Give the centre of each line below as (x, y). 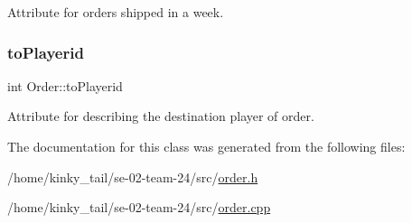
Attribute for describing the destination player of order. (161, 116)
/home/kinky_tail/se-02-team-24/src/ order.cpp (139, 207)
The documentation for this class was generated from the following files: (206, 146)
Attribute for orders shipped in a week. (116, 12)
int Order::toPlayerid (65, 85)
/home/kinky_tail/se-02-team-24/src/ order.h (133, 177)
